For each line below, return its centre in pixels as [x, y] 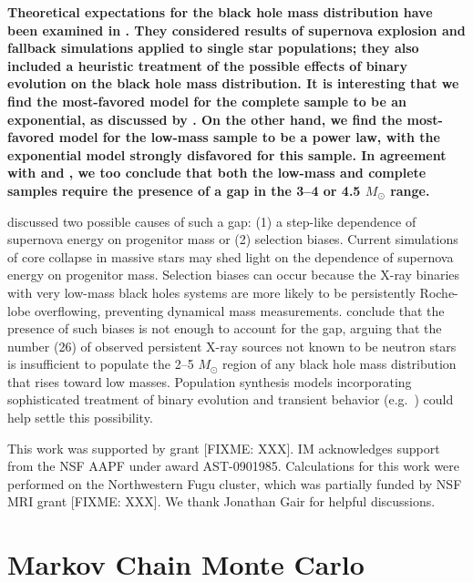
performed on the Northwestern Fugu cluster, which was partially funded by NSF [235, 483]
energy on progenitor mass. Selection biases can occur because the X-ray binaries [234, 275]
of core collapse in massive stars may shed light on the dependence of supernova [231, 256]
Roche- [439, 292]
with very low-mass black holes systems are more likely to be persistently [211, 292]
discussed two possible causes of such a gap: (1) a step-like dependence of [212, 221]
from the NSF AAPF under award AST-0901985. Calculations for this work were [234, 466]
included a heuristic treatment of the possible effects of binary [207, 65]
